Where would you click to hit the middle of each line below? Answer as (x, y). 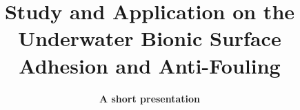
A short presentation (150, 98)
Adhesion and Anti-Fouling (150, 65)
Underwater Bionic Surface (150, 38)
